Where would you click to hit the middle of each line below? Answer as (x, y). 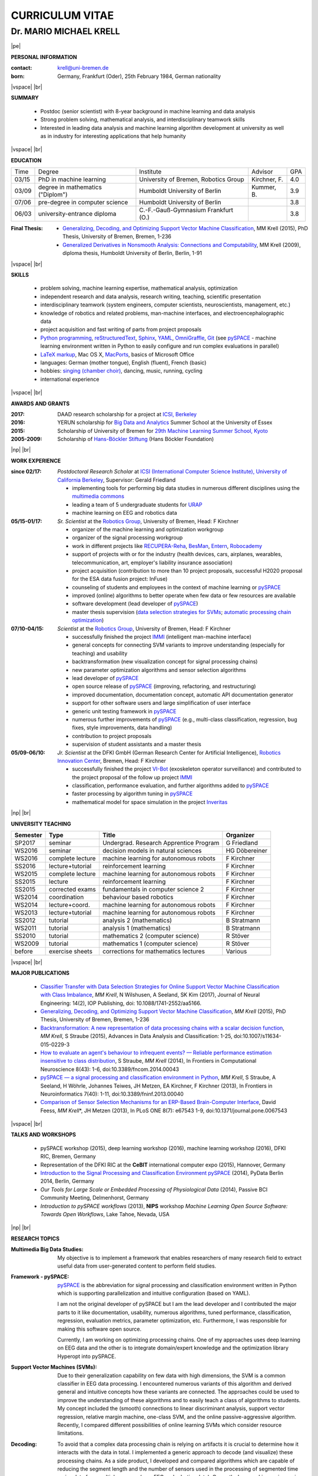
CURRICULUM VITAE (62, 15)
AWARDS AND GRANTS (40, 403)
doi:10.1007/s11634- (258, 1036)
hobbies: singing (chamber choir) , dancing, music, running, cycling (121, 371)
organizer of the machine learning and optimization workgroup (148, 529)
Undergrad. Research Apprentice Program (161, 843)
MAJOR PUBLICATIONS (40, 973)
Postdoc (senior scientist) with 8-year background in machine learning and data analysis (148, 111)
